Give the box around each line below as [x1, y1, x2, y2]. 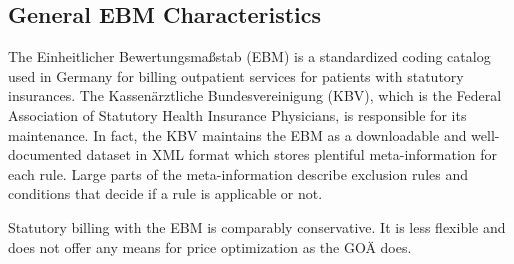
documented [8, 144, 82, 165]
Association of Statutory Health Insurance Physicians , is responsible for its [8, 104, 467, 125]
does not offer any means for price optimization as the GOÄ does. [8, 236, 412, 257]
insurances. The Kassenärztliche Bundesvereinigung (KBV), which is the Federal [8, 85, 502, 106]
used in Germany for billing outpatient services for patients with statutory [8, 65, 464, 86]
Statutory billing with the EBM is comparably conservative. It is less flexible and [8, 216, 506, 237]
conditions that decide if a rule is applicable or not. [8, 183, 323, 204]
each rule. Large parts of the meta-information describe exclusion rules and [8, 163, 469, 184]
